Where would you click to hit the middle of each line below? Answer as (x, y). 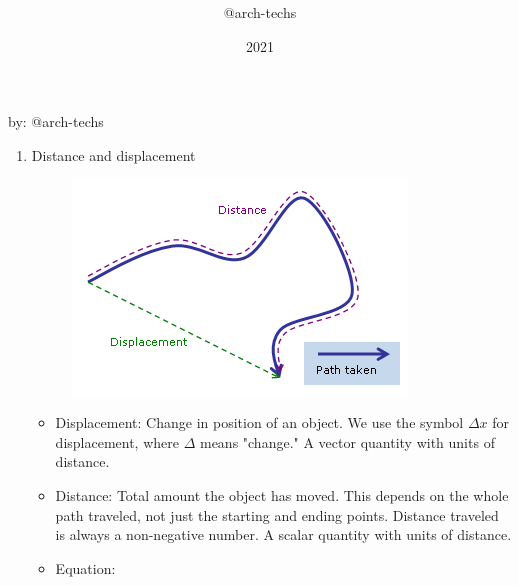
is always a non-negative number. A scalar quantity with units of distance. (283, 534)
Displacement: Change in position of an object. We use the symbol (259, 422)
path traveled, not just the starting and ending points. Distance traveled (277, 514)
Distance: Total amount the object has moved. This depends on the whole (282, 494)
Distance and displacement (113, 154)
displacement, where (117, 441)
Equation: (85, 567)
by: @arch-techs (56, 121)
